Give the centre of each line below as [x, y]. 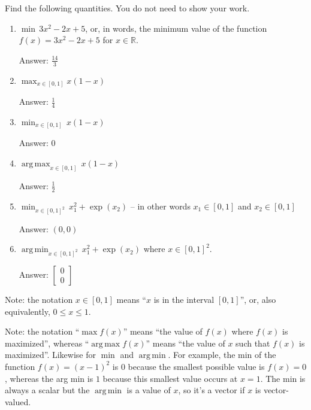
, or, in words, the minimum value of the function [176, 28]
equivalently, [28, 311]
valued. [18, 401]
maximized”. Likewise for [50, 355]
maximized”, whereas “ [47, 343]
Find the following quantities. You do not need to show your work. [127, 8]
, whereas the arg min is [49, 378]
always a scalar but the [47, 390]
